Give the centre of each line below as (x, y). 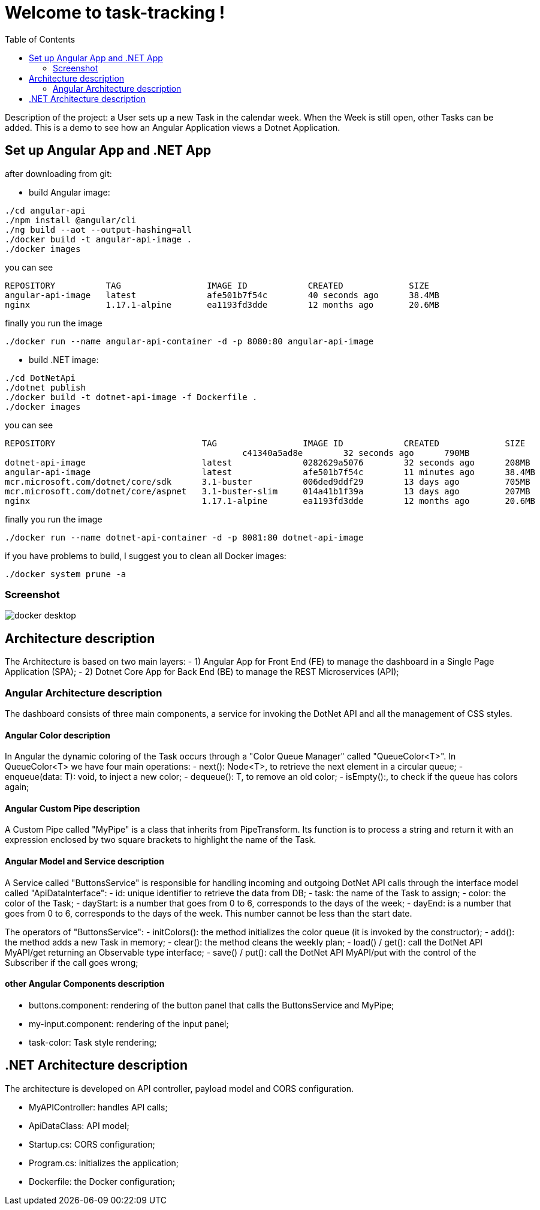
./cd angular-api (45, 210)
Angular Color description (58, 735)
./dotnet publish (45, 387)
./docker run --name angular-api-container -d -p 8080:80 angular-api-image (189, 341)
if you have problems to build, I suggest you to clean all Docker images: (146, 556)
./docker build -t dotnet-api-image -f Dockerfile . (131, 397)
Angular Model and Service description (85, 861)
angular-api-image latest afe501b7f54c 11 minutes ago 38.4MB (270, 472)
